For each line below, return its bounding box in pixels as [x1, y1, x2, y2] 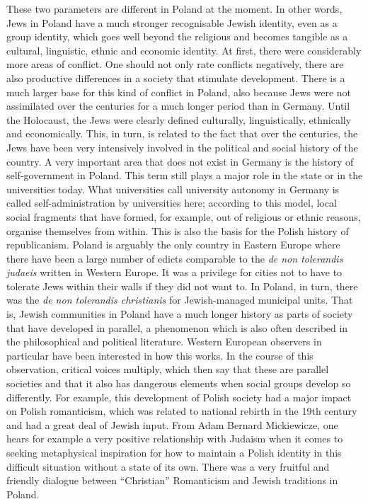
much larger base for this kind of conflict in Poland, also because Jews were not [6, 84, 352, 99]
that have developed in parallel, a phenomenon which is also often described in [6, 320, 348, 335]
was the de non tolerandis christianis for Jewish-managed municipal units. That [6, 292, 353, 307]
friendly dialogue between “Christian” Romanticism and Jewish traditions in [6, 473, 338, 488]
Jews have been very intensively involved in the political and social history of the [6, 139, 358, 154]
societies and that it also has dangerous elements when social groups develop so [6, 376, 351, 391]
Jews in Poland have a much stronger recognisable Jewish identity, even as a [6, 15, 338, 30]
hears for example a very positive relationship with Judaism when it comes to [6, 431, 343, 446]
